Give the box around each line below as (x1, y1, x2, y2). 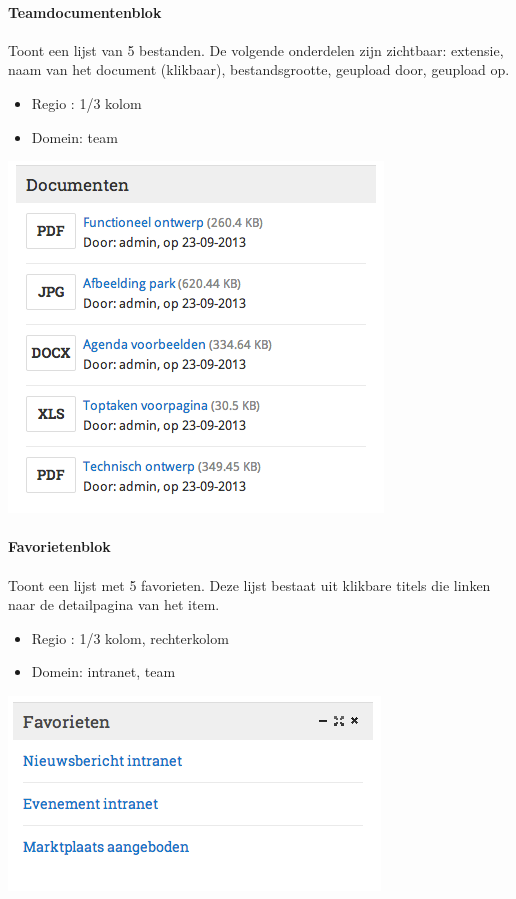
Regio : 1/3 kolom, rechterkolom (31, 627, 229, 648)
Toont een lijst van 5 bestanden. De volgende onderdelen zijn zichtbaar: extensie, (8, 39, 504, 60)
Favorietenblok (8, 536, 111, 557)
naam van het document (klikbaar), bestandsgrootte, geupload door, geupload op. (8, 59, 510, 80)
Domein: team (31, 126, 118, 147)
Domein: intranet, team (31, 661, 176, 682)
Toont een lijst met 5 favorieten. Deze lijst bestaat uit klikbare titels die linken (8, 574, 491, 595)
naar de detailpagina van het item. (8, 594, 220, 615)
